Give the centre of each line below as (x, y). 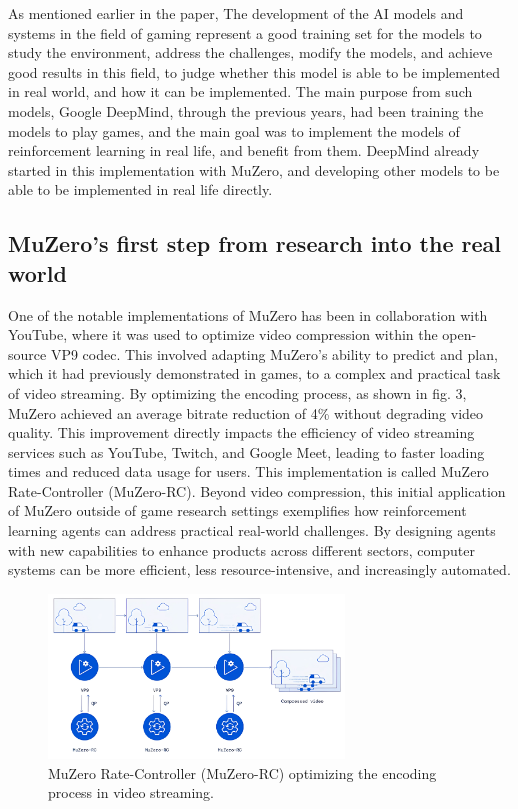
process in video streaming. (131, 792)
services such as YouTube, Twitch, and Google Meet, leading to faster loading (246, 451)
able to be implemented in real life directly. (140, 189)
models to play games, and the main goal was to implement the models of (234, 130)
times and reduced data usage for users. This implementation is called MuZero (248, 471)
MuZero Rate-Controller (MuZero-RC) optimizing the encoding (242, 772)
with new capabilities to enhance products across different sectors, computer (241, 549)
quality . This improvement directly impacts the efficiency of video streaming (241, 432)
